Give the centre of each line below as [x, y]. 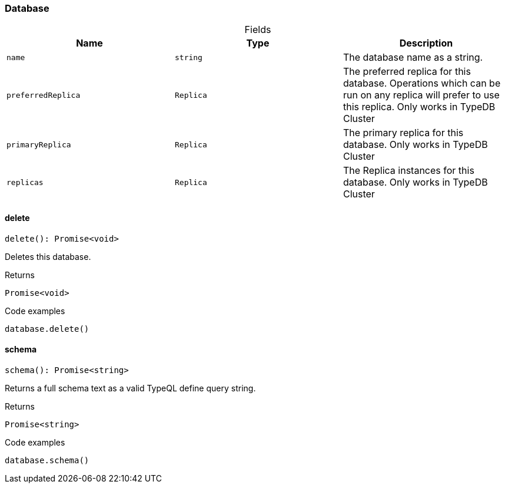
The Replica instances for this [408, 171]
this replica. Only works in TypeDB [419, 107]
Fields [258, 30]
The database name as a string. [413, 57]
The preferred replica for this [407, 72]
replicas [25, 182]
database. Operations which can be [422, 83]
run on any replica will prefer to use [421, 95]
